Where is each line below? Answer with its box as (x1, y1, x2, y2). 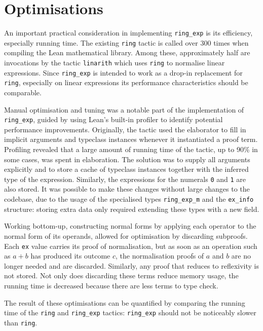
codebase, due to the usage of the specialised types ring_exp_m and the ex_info (4, 194, 254, 204)
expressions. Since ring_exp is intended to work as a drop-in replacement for (4, 67, 243, 78)
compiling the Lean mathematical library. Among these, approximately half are (4, 47, 250, 58)
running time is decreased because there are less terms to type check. (4, 280, 218, 290)
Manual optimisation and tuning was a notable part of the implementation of (4, 104, 244, 115)
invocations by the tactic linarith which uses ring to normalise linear (4, 57, 225, 68)
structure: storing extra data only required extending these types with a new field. (4, 203, 259, 214)
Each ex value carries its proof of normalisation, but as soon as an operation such (4, 240, 257, 251)
